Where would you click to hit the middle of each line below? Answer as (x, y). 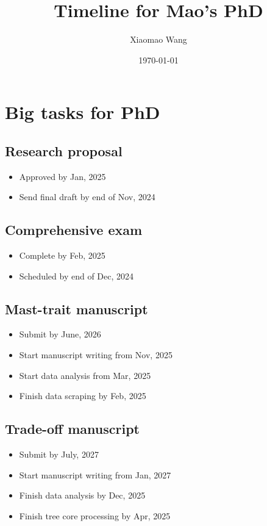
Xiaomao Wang (158, 39)
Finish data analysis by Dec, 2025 (82, 495)
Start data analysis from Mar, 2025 (85, 375)
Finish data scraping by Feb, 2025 (83, 396)
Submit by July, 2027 (59, 454)
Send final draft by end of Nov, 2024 (87, 197)
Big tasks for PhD (83, 112)
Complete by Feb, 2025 (62, 255)
